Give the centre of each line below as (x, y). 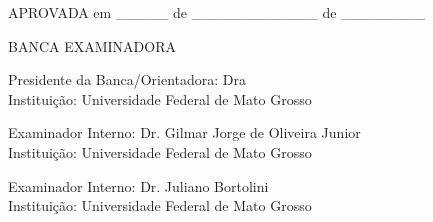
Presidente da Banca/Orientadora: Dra (127, 79)
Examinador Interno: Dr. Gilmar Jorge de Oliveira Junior (184, 132)
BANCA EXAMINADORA (92, 45)
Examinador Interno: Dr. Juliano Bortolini (138, 185)
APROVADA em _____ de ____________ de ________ (217, 12)
